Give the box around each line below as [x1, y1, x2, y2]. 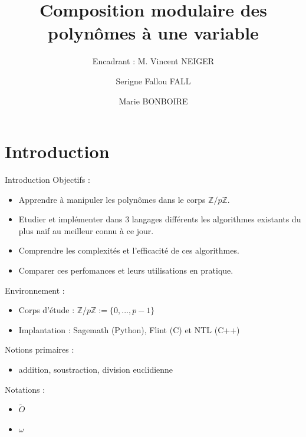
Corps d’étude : [18, 304, 75, 316]
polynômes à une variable [48, 21, 259, 45]
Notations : [5, 383, 45, 395]
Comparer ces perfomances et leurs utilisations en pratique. [18, 264, 233, 276]
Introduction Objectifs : [5, 173, 90, 186]
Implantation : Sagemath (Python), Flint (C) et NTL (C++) [18, 323, 240, 336]
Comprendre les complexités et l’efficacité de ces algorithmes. [18, 244, 239, 257]
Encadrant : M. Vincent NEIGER [92, 55, 215, 67]
